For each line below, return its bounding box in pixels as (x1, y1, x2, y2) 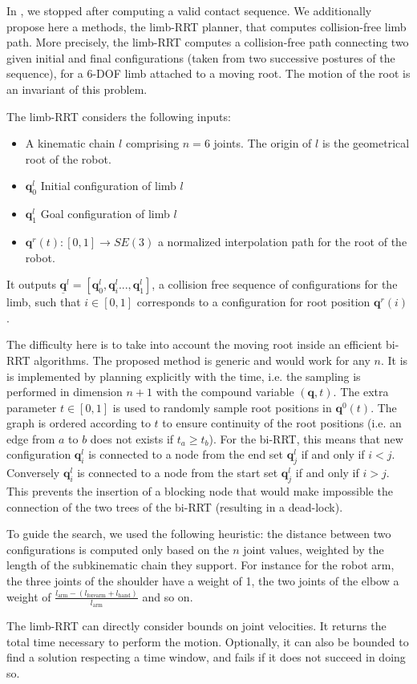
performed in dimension (6, 383, 123, 400)
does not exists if (90, 430, 174, 447)
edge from (6, 430, 55, 447)
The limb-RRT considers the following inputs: (6, 107, 231, 124)
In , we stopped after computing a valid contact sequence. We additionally (6, 2, 372, 18)
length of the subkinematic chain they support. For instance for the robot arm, (6, 557, 395, 573)
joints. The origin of (213, 135, 312, 152)
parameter (6, 399, 57, 415)
